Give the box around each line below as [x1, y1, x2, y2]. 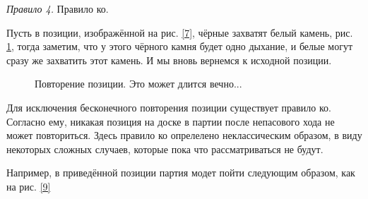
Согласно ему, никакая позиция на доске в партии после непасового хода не [6, 114, 335, 128]
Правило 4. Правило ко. [6, 1, 109, 16]
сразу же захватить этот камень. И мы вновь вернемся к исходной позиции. [6, 52, 332, 67]
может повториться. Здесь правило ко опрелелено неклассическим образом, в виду [6, 128, 362, 143]
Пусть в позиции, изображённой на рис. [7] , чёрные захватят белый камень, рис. [6, 25, 353, 40]
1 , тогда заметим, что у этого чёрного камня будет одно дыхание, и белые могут [6, 39, 353, 54]
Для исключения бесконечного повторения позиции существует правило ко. [6, 99, 331, 114]
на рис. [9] [6, 179, 51, 193]
